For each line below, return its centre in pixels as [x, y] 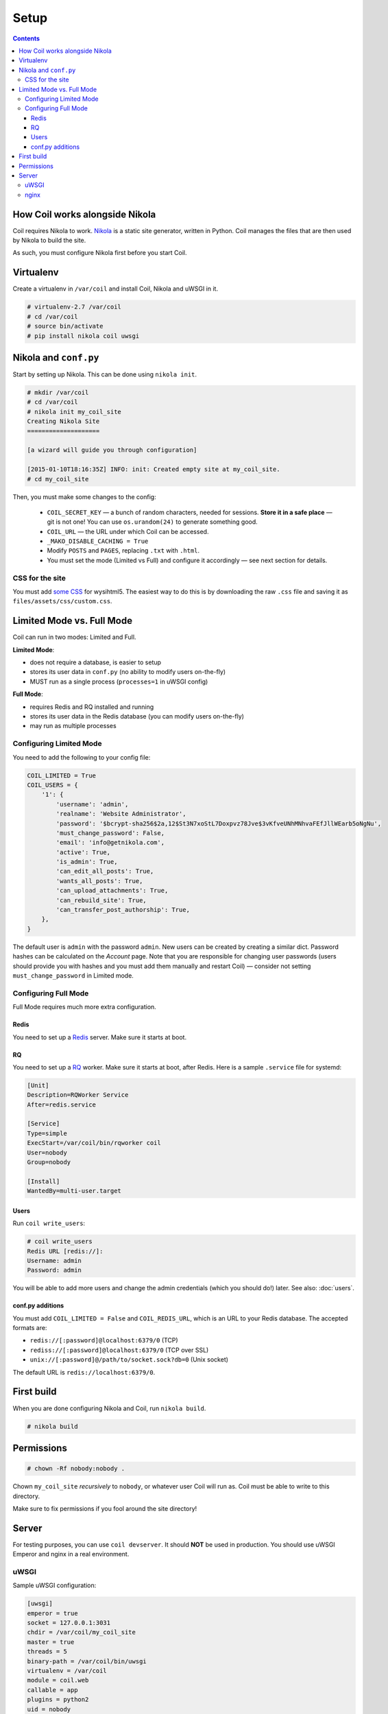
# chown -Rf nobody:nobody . [76, 1469]
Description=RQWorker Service [78, 1095]
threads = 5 [47, 1652]
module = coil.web [58, 1680]
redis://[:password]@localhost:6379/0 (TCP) [104, 1340]
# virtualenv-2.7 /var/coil [74, 307]
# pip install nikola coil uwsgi [83, 336]
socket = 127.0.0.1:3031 [69, 1623]
